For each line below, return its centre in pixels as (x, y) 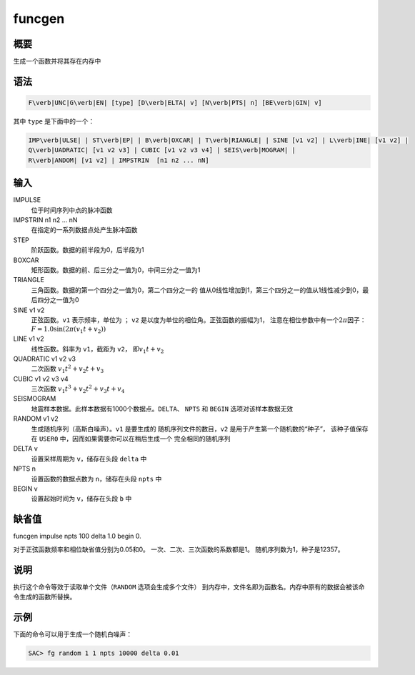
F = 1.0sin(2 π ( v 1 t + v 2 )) (69, 330)
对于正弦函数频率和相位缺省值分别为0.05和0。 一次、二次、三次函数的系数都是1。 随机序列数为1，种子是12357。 (179, 549)
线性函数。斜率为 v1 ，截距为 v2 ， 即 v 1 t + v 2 (97, 350)
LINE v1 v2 (29, 339)
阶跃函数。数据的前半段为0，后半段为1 (87, 250)
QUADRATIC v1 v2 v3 (45, 359)
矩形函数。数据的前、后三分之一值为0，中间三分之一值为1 (116, 270)
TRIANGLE (29, 280)
